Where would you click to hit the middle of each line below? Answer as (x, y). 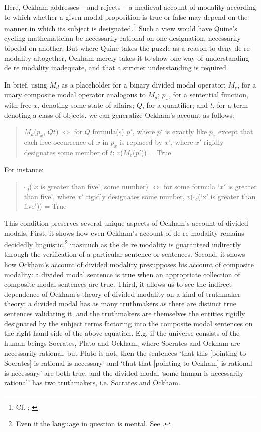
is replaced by (141, 142)
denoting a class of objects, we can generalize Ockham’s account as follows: (119, 114)
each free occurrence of (59, 142)
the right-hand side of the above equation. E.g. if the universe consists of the (122, 333)
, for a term (230, 105)
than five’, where (49, 196)
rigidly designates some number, (135, 196)
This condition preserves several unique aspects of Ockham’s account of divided (126, 223)
